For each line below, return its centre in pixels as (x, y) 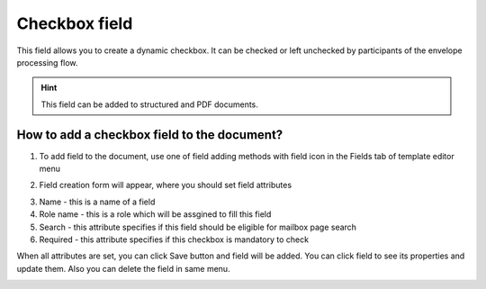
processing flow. (47, 62)
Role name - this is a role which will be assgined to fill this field (155, 214)
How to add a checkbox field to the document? (150, 135)
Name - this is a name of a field (97, 202)
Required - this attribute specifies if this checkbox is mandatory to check (174, 239)
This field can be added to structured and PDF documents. (149, 104)
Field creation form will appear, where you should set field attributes (166, 185)
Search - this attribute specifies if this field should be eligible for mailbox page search (198, 227)
